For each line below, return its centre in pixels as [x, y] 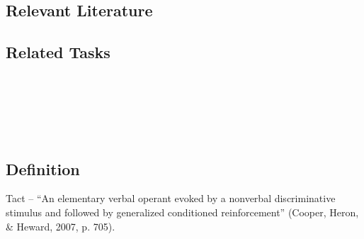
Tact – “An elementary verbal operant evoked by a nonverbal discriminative [171, 198]
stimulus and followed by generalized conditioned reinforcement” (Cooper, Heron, [182, 212]
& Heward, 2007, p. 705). [61, 226]
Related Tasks [58, 52]
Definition [43, 168]
